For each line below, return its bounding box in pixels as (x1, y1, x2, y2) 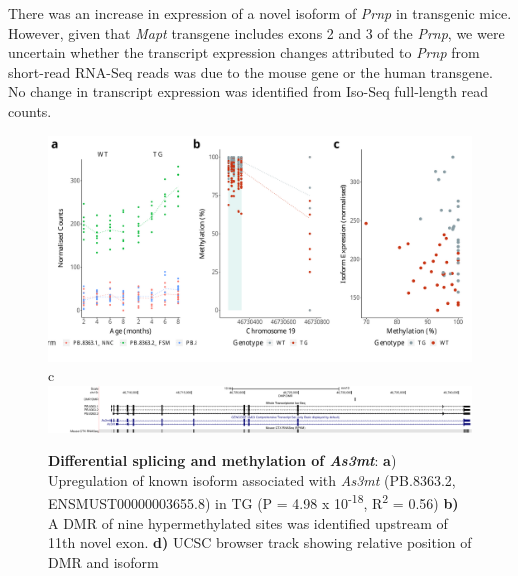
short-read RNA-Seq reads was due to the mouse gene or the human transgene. (8, 61, 493, 82)
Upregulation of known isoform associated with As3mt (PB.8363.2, (48, 469, 456, 490)
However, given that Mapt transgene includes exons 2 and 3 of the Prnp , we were (8, 22, 505, 43)
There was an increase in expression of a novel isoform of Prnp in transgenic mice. (8, 3, 512, 23)
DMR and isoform (48, 551, 159, 572)
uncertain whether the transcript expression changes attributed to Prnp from (8, 42, 480, 63)
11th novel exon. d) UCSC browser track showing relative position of (48, 532, 472, 553)
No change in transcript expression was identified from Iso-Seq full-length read (8, 81, 489, 102)
